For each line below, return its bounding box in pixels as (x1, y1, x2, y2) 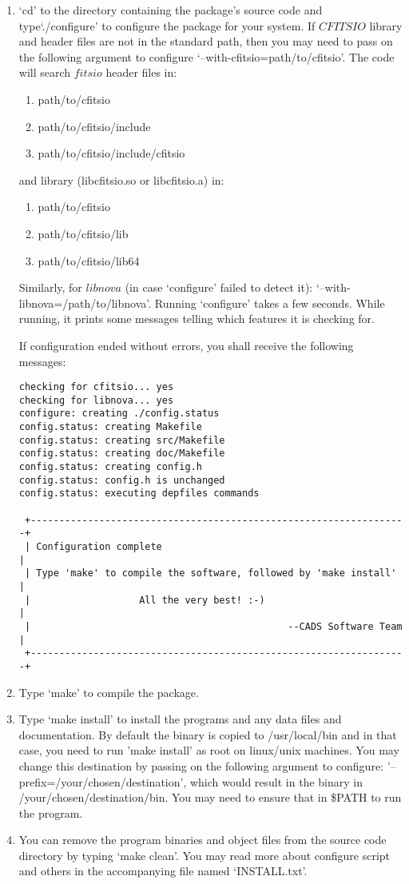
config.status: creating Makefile (18, 421, 202, 433)
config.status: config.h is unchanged (18, 474, 225, 486)
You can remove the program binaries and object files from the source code (18, 831, 387, 848)
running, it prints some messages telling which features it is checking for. (18, 310, 375, 327)
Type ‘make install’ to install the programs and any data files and (18, 711, 342, 727)
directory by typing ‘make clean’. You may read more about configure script (18, 846, 391, 863)
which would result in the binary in (189, 773, 363, 790)
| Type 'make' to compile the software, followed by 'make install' (24, 567, 397, 579)
